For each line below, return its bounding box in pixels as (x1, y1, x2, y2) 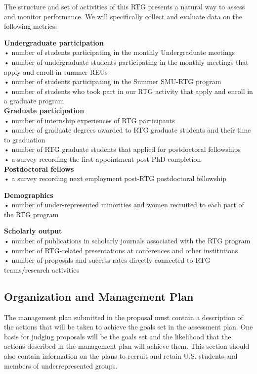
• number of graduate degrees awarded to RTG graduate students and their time (4, 125, 251, 135)
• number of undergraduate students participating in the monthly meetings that (4, 56, 249, 67)
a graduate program (4, 95, 64, 106)
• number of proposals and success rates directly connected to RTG (4, 255, 211, 265)
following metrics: (4, 21, 57, 31)
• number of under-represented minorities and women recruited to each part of (4, 199, 244, 210)
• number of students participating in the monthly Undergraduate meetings (4, 47, 235, 57)
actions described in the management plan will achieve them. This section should (4, 341, 250, 351)
